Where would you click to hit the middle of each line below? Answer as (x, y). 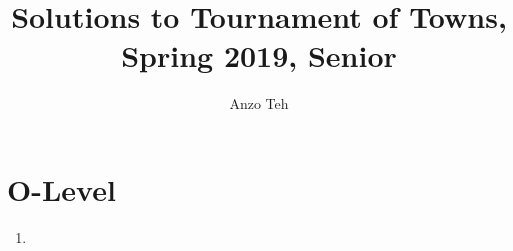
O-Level (61, 188)
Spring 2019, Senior (259, 55)
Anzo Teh (259, 103)
